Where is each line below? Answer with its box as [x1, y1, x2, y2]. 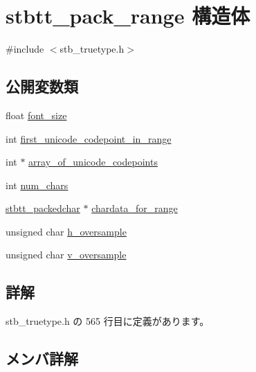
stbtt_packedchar [6, 201, 80, 215]
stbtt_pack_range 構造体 [6, 1, 250, 30]
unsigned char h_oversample [6, 224, 127, 238]
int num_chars [6, 177, 68, 192]
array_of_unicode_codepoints [28, 154, 158, 169]
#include [6, 42, 44, 56]
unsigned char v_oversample [6, 247, 127, 262]
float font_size [6, 107, 67, 122]
